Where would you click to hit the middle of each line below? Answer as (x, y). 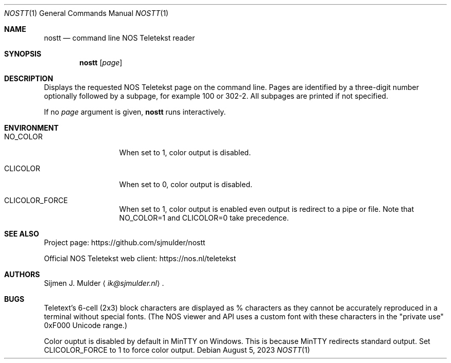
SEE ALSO (22, 234)
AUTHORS (22, 274)
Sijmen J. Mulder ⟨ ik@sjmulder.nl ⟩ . (104, 283)
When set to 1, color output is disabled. (185, 152)
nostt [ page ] (101, 62)
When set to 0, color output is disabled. (186, 184)
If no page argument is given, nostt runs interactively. (135, 112)
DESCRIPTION (29, 78)
